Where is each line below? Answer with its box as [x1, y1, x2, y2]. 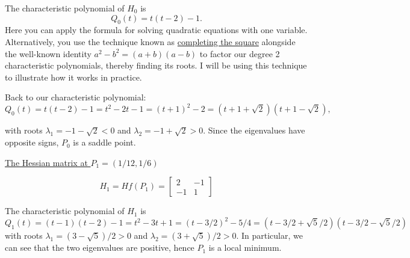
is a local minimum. [208, 241, 282, 254]
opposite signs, [5, 136, 59, 149]
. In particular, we [236, 229, 303, 242]
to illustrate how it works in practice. [5, 70, 142, 83]
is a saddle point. [73, 136, 136, 149]
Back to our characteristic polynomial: [5, 91, 146, 103]
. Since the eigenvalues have [203, 124, 305, 137]
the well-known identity [5, 47, 92, 60]
